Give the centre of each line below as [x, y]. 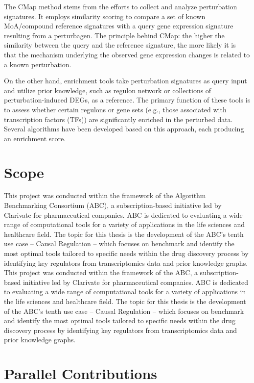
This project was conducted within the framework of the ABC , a [101, 272]
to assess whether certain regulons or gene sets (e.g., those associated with [115, 109]
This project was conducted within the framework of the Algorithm [105, 195]
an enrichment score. [35, 138]
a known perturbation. [38, 64]
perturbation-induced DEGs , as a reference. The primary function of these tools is [127, 100]
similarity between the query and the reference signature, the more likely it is [120, 45]
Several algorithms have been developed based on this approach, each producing [124, 129]
